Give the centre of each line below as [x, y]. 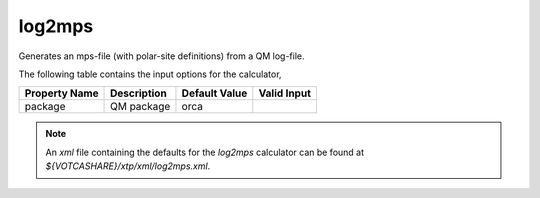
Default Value [214, 93]
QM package [140, 107]
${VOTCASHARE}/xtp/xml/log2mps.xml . [128, 166]
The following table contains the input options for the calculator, [150, 74]
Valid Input [285, 93]
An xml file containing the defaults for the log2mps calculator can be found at [205, 152]
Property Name [61, 93]
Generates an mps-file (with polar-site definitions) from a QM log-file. [161, 56]
